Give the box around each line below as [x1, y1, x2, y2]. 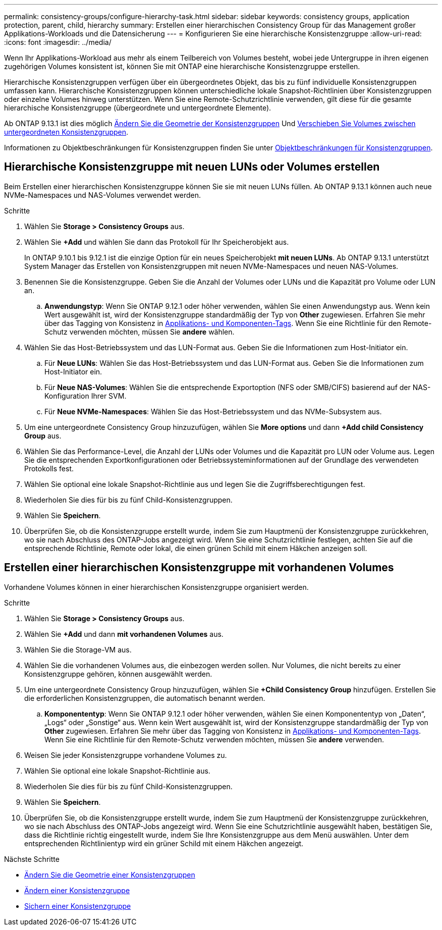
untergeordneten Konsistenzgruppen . [4, 128, 129, 136]
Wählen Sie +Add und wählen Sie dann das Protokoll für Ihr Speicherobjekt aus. [24, 237, 289, 246]
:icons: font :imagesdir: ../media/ [4, 38, 112, 46]
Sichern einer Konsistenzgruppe [24, 901, 131, 910]
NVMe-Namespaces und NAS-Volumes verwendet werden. [4, 190, 201, 199]
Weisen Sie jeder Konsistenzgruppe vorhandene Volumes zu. [24, 750, 227, 759]
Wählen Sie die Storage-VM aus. [24, 645, 132, 654]
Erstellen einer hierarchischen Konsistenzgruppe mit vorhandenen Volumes [4, 561, 394, 574]
